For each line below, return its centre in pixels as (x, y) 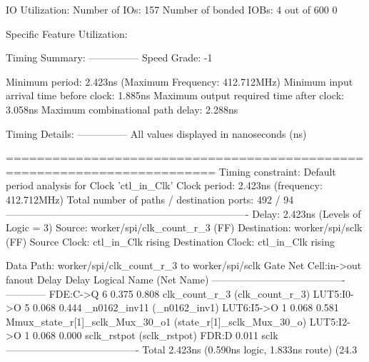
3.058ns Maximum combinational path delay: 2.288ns (122, 109)
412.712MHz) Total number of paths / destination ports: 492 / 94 (150, 199)
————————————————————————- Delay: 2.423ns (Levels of (183, 213)
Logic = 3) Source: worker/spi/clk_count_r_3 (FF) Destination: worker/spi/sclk (184, 227)
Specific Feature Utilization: (67, 33)
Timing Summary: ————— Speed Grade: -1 (109, 57)
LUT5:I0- (333, 293)
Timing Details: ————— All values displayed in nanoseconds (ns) (156, 133)
